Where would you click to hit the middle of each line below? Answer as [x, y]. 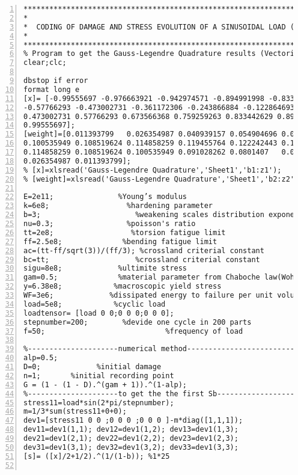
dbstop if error [56, 81]
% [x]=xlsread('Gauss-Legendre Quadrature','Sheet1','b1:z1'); [153, 170]
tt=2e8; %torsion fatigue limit [125, 232]
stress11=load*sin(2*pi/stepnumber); [99, 403]
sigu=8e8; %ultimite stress [105, 268]
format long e [52, 89]
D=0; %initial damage [93, 367]
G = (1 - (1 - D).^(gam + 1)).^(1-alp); [105, 385]
